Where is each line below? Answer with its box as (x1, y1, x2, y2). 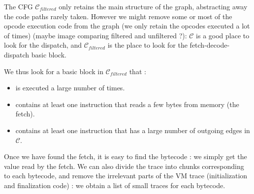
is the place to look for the (107, 40, 188, 50)
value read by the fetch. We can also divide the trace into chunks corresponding (4, 161, 244, 171)
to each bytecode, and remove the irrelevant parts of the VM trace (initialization (4, 170, 248, 181)
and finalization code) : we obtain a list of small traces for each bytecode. (4, 180, 225, 190)
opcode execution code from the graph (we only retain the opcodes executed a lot (4, 21, 250, 31)
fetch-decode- (190, 40, 230, 50)
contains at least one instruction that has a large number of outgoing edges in (15, 125, 250, 135)
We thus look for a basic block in (4, 66, 104, 76)
